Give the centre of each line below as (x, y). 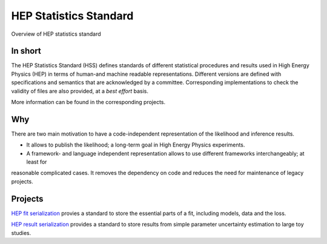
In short (26, 51)
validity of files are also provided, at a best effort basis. (80, 91)
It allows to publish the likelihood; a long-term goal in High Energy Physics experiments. (136, 145)
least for (37, 162)
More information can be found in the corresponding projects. (88, 102)
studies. (21, 232)
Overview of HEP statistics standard (56, 34)
